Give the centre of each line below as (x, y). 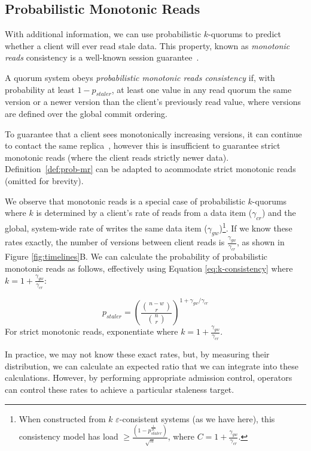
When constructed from (62, 418)
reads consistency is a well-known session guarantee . (102, 57)
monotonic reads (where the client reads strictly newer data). (117, 157)
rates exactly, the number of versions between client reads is (115, 242)
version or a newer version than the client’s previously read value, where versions (153, 102)
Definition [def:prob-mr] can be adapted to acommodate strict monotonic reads (150, 169)
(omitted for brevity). (44, 180)
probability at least (40, 89)
